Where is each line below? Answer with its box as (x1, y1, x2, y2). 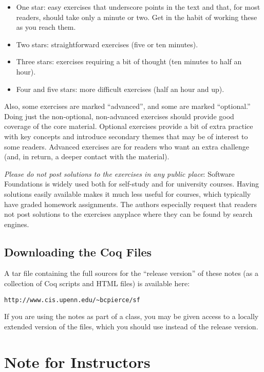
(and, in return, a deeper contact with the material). (4, 151, 169, 162)
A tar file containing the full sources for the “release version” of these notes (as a (4, 268, 258, 278)
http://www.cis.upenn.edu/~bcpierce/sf (4, 296, 140, 304)
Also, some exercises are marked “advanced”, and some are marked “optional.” (4, 101, 251, 111)
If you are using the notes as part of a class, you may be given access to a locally (4, 311, 259, 322)
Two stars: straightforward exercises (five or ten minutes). (16, 39, 198, 49)
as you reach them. (16, 22, 76, 32)
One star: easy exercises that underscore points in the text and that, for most (16, 2, 260, 12)
